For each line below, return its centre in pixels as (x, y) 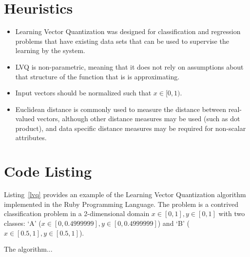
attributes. (31, 138)
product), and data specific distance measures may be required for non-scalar (131, 128)
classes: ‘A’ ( (23, 223)
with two (232, 213)
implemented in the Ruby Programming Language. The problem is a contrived (121, 204)
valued (25, 119)
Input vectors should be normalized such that (83, 93)
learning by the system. (50, 50)
